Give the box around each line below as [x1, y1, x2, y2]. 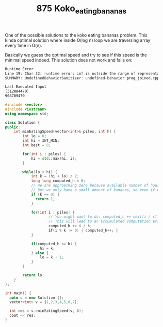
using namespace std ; [5, 111, 49, 116]
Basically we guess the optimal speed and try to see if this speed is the [5, 52, 147, 58]
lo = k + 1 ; [39, 255, 64, 260]
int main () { [5, 290, 32, 295]
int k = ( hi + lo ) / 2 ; [31, 174, 79, 179]
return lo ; [22, 273, 45, 278]
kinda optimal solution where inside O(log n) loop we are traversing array [5, 37, 150, 43]
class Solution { [5, 120, 40, 125]
